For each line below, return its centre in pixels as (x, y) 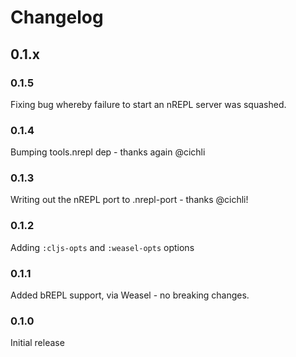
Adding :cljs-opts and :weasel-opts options (102, 247)
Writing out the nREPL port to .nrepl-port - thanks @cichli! (129, 200)
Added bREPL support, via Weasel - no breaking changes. (130, 295)
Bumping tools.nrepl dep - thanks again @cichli (108, 152)
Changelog (57, 17)
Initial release (37, 343)
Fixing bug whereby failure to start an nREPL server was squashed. (148, 104)
